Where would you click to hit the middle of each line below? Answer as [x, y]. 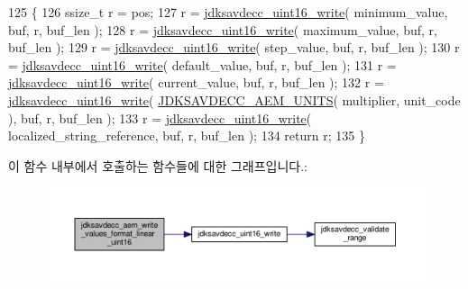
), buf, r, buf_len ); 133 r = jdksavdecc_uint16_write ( [160, 117]
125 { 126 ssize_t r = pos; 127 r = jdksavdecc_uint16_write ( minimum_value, [228, 12]
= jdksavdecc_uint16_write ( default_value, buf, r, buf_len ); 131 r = [202, 64]
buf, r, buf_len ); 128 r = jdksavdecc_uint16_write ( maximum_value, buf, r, [223, 29]
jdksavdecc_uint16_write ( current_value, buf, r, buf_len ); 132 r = [196, 82]
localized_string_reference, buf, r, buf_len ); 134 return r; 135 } [187, 135]
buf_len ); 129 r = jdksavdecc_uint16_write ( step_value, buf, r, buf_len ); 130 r [234, 47]
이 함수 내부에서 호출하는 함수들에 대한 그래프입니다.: [158, 165]
